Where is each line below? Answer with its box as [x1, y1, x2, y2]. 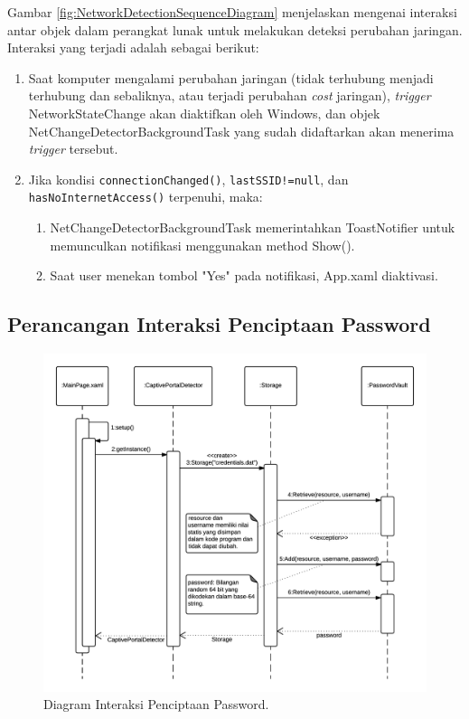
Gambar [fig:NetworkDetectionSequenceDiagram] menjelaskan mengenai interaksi [7, 3, 457, 21]
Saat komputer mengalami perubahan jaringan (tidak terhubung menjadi [28, 68, 434, 87]
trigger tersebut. [28, 139, 118, 158]
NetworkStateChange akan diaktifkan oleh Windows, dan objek [28, 103, 380, 122]
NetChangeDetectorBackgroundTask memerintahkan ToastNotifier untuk [50, 218, 455, 237]
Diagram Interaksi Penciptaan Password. [43, 695, 269, 714]
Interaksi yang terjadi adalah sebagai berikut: [7, 38, 259, 57]
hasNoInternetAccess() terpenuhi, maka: [28, 187, 263, 206]
